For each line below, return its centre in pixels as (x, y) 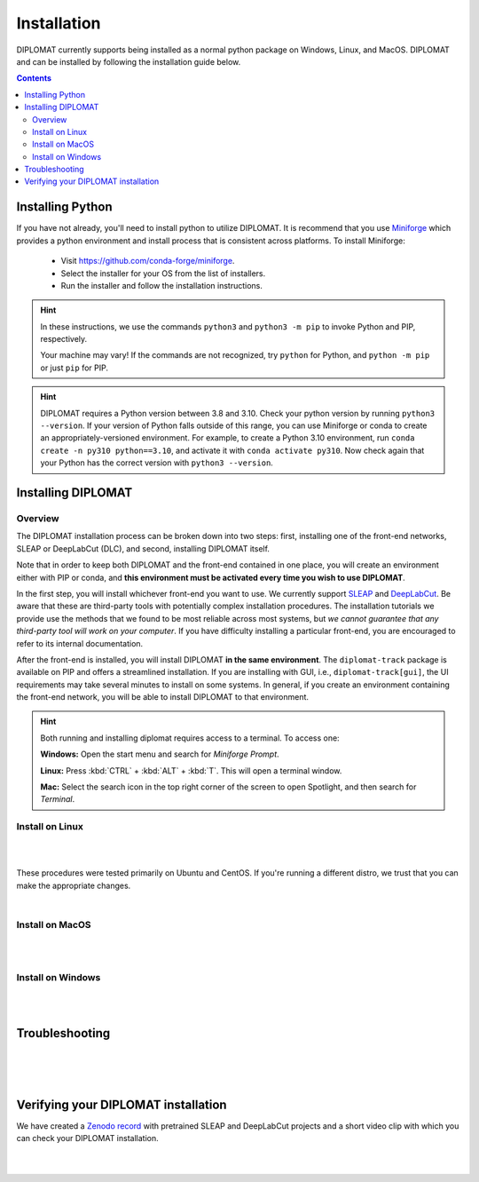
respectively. (64, 339)
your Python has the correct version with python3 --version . (157, 463)
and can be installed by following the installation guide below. (129, 61)
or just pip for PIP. (74, 368)
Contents (34, 78)
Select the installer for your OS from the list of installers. (163, 273)
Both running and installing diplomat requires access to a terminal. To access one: (190, 738)
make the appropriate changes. (74, 885)
